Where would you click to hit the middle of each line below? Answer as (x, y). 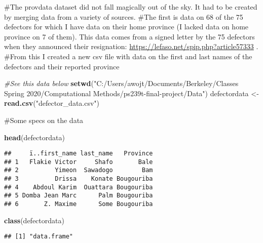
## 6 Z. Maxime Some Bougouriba (79, 204)
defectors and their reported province (62, 66)
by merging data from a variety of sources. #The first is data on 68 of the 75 (124, 16)
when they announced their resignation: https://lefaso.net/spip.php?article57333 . (131, 46)
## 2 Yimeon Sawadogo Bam (79, 170)
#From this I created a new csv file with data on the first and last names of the (128, 56)
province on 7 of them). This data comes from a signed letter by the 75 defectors (129, 36)
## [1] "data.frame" (39, 237)
